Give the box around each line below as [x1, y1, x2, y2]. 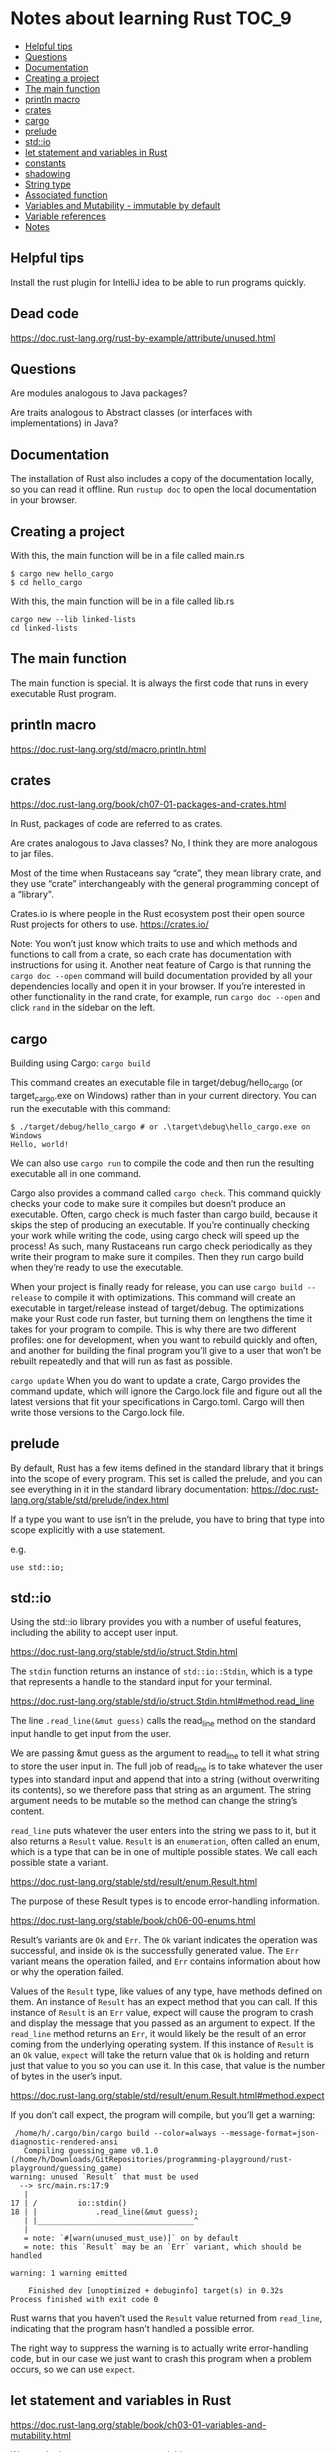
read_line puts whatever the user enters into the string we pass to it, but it [10, 1824, 317, 1836]
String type [24, 178, 72, 190]
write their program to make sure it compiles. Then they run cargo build [10, 1250, 305, 1262]
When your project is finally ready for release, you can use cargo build [10, 1280, 303, 1292]
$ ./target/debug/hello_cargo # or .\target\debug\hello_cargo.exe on [10, 1122, 311, 1132]
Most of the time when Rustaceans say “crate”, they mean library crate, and [10, 867, 322, 879]
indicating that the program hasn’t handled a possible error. [10, 2322, 255, 2334]
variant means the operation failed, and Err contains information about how [10, 1955, 321, 1967]
